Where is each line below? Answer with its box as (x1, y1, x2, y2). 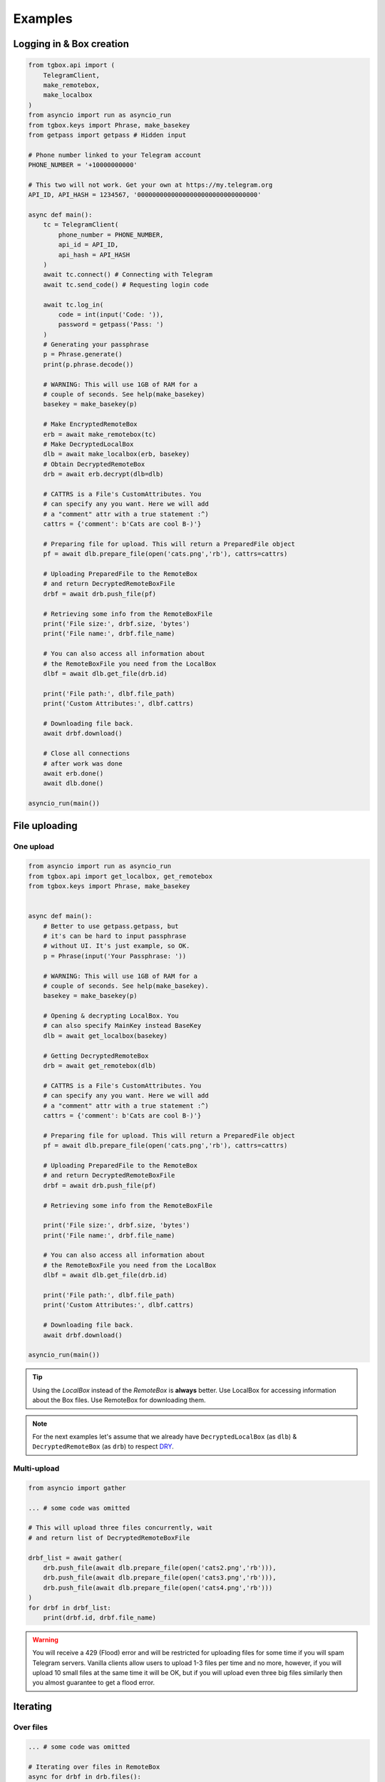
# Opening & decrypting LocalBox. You (43, 1012, 179, 1020)
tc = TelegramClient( (43, 221, 119, 229)
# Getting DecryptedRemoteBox (43, 1051, 149, 1060)
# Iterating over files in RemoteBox (28, 1763, 160, 1771)
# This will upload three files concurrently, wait (28, 1524, 213, 1532)
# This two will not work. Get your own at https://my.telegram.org (28, 180, 273, 189)
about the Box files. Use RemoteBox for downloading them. (32, 1396, 206, 1404)
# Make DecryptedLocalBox (43, 441, 134, 448)
